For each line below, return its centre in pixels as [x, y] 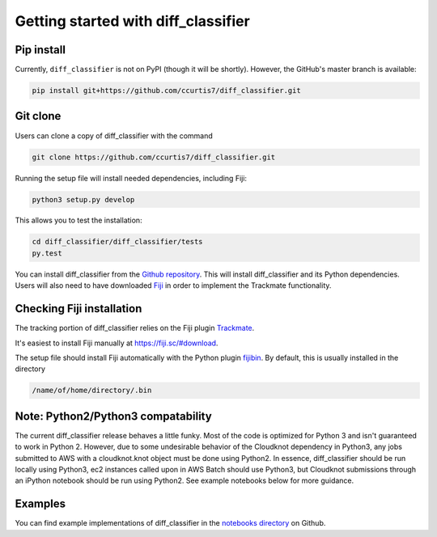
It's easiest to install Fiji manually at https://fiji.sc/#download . [117, 343]
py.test [47, 253]
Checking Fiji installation [78, 309]
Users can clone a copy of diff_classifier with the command [114, 135]
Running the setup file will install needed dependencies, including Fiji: [131, 178]
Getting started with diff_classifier [132, 21]
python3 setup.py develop [83, 199]
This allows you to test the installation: [78, 220]
